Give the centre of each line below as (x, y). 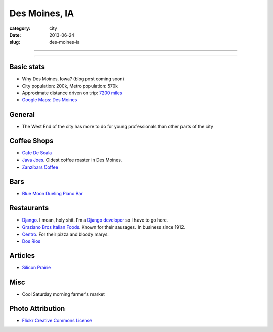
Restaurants (29, 208)
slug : (15, 42)
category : (20, 28)
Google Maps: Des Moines (50, 100)
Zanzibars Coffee (40, 167)
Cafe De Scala (37, 153)
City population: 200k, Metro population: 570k (70, 86)
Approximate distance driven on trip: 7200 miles (72, 93)
